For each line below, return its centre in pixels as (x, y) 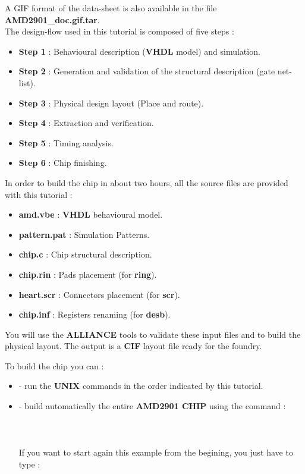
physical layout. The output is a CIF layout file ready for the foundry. (133, 346)
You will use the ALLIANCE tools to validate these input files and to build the (153, 334)
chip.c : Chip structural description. (85, 254)
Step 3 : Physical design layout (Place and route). (111, 103)
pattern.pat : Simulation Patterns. (84, 234)
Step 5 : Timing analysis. (66, 142)
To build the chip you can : (54, 365)
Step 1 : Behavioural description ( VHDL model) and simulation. (139, 51)
